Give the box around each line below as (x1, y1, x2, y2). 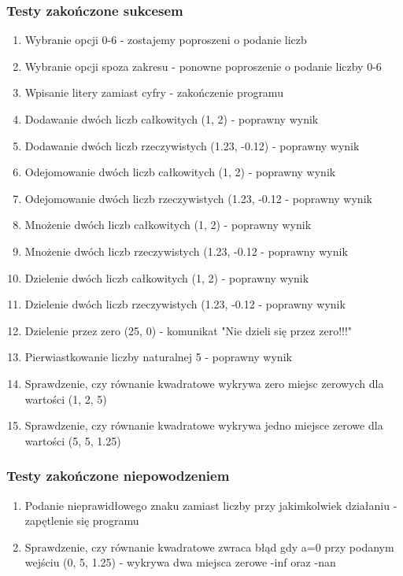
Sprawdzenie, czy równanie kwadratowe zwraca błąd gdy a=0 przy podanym (24, 538, 394, 555)
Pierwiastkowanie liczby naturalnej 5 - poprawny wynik (24, 349, 292, 365)
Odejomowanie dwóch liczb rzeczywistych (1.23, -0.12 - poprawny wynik (24, 190, 372, 206)
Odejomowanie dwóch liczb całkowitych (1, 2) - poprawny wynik (24, 164, 336, 180)
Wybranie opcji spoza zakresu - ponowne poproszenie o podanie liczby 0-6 (24, 57, 382, 74)
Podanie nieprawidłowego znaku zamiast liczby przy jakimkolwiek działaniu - (24, 497, 397, 513)
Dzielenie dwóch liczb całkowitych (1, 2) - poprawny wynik (24, 269, 309, 286)
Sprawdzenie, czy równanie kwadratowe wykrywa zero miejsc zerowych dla (24, 375, 384, 391)
